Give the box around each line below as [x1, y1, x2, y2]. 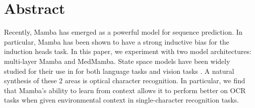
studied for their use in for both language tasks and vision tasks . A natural [4, 65, 234, 76]
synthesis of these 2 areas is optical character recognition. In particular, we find [4, 75, 246, 86]
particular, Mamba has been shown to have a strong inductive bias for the [4, 36, 229, 47]
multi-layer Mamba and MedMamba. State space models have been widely [4, 55, 230, 66]
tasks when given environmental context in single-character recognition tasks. [4, 95, 239, 105]
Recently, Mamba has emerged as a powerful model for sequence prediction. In [4, 27, 243, 37]
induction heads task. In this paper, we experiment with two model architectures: [4, 46, 252, 56]
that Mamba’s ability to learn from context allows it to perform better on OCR [4, 85, 246, 95]
